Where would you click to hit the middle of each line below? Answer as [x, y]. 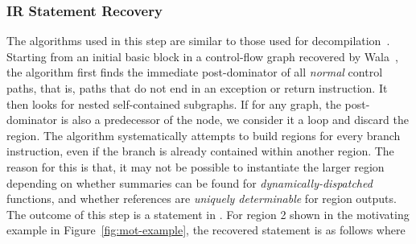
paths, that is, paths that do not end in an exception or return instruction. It [197, 88]
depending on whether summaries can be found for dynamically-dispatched [189, 182]
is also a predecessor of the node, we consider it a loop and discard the [235, 120]
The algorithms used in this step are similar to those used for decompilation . [198, 41]
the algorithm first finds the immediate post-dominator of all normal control [195, 72]
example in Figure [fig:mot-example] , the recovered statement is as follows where [206, 230]
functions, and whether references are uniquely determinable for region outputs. [202, 199]
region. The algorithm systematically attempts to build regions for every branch [204, 135]
